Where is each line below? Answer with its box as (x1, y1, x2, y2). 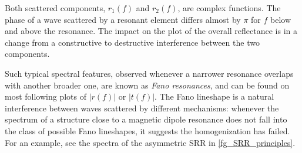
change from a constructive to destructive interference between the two (5, 36, 260, 48)
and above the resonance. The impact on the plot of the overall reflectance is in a (5, 25, 298, 37)
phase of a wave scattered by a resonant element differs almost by (5, 13, 241, 25)
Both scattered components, (5, 2, 106, 13)
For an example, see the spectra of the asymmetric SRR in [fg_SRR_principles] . (5, 136, 296, 148)
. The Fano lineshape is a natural (155, 90, 274, 103)
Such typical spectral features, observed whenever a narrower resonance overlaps (5, 67, 294, 79)
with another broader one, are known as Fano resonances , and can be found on (5, 79, 290, 91)
